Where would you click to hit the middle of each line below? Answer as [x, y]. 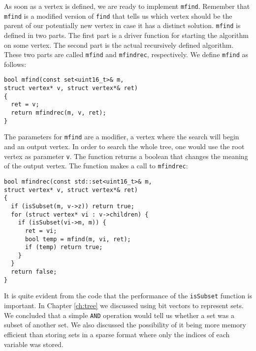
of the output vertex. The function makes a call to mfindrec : [96, 166]
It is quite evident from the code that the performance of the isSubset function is [128, 296]
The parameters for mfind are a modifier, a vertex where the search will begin [122, 137]
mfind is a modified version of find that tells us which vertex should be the [118, 16]
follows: [15, 64]
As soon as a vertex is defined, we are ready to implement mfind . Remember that [127, 6]
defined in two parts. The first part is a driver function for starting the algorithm [126, 35]
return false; [34, 272]
